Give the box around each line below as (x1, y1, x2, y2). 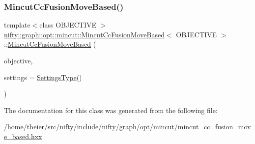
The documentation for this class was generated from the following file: (4, 105, 218, 115)
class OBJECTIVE (39, 20, 96, 30)
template (4, 20, 30, 30)
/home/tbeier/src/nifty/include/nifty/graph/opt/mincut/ (4, 121, 178, 132)
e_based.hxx (4, 131, 42, 141)
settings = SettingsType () (4, 72, 82, 82)
